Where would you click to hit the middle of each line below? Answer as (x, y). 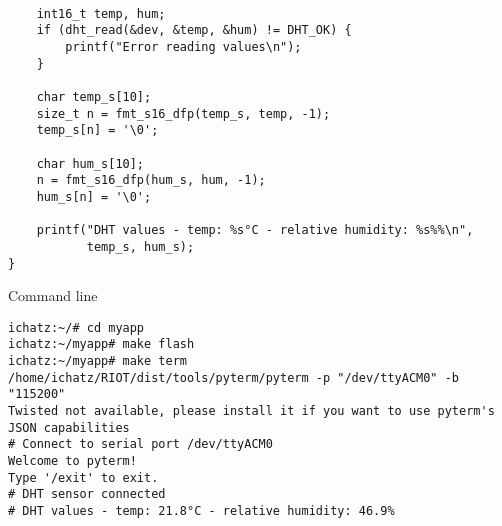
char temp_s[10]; (94, 96)
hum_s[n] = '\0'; (94, 196)
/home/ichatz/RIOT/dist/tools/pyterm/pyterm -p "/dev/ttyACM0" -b (234, 377)
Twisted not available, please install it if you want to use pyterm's (251, 411)
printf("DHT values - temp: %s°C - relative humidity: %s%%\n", (255, 230)
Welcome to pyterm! (72, 461)
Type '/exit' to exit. (83, 477)
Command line (53, 295)
